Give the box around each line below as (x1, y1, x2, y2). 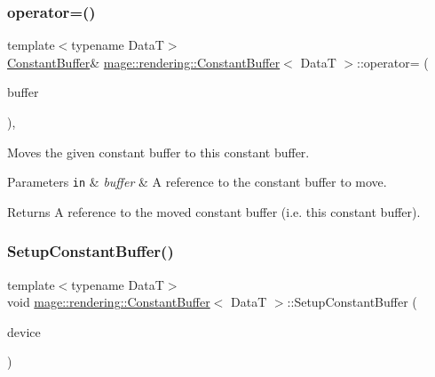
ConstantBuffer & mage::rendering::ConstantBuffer (7, 52, 281, 71)
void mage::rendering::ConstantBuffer (7, 293, 210, 311)
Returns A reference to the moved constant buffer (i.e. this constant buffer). (7, 202, 421, 221)
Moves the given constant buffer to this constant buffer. (7, 142, 310, 161)
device (7, 322, 41, 341)
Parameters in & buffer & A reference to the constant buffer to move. (7, 172, 387, 191)
